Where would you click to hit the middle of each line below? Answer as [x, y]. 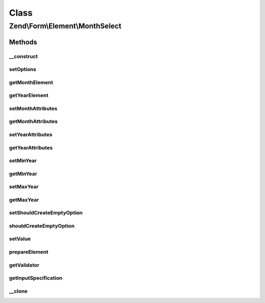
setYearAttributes [31, 134]
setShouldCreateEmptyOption [46, 213]
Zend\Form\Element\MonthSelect [65, 26]
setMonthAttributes [33, 108]
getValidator [24, 265]
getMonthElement [31, 82]
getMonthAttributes [33, 122]
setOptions [23, 70]
